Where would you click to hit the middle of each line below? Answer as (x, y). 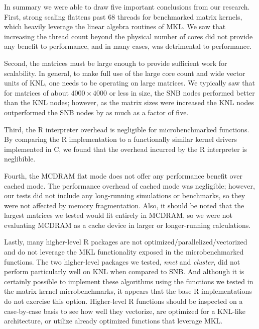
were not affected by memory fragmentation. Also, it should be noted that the (124, 205)
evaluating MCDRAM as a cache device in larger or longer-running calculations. (127, 225)
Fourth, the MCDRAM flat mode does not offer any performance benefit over (123, 175)
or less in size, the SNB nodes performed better (182, 92)
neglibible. (20, 159)
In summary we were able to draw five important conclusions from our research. (127, 7)
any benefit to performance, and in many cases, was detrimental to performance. (128, 46)
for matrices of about (36, 92)
